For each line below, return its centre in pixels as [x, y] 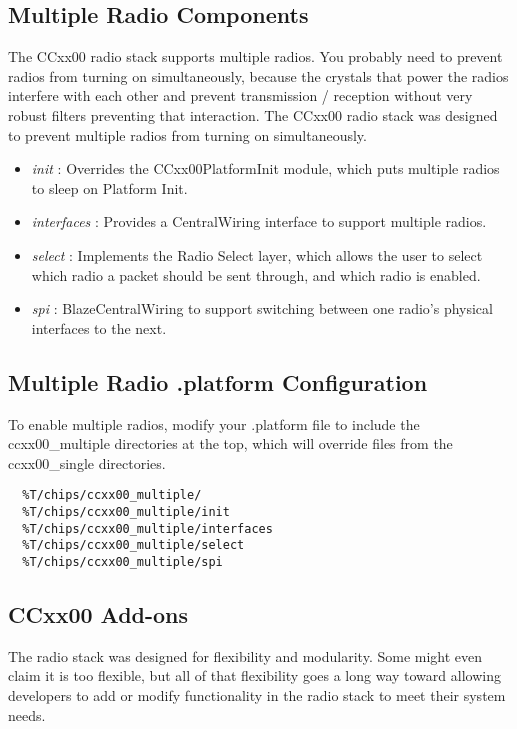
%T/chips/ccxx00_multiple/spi [122, 561]
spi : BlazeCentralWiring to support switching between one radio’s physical [262, 308]
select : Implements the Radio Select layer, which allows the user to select [257, 254]
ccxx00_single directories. [87, 462]
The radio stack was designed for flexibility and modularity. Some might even [245, 655]
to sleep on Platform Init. [109, 187]
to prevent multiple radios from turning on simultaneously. [187, 134]
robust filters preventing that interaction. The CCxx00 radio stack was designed [253, 114]
